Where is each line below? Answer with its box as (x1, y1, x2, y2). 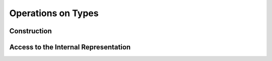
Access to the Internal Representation (9, 43, 131, 51)
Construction (9, 27, 52, 35)
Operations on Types (9, 8, 99, 19)
